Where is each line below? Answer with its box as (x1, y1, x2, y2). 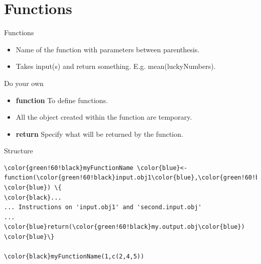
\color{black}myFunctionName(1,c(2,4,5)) (4, 253, 145, 260)
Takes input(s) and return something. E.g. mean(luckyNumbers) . (16, 61, 216, 71)
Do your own (4, 77, 44, 88)
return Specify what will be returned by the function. (16, 128, 183, 139)
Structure (4, 145, 33, 156)
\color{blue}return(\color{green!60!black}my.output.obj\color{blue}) (4, 223, 245, 231)
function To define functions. (16, 95, 108, 105)
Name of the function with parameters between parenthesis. (16, 44, 200, 54)
